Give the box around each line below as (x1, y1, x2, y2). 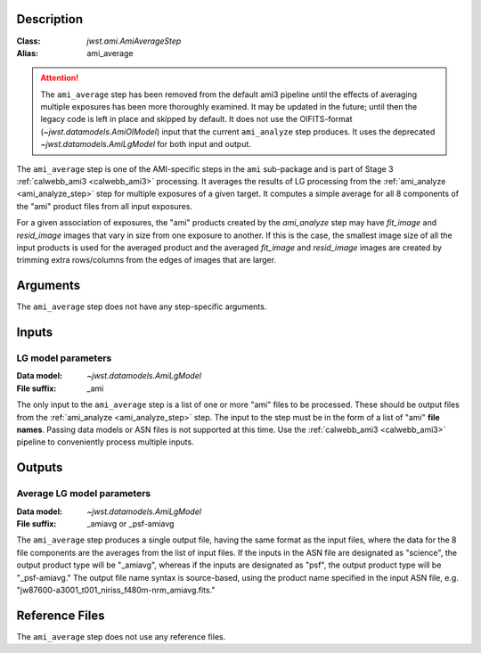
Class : (16, 36, 41, 46)
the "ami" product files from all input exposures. (16, 200, 193, 211)
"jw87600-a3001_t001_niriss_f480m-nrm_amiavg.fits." (16, 584, 216, 595)
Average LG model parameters (16, 487, 151, 500)
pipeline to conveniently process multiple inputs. (16, 437, 195, 447)
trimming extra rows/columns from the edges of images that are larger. (16, 255, 276, 265)
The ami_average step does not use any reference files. (16, 631, 226, 641)
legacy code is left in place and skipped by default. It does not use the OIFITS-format (40, 114, 353, 125)
